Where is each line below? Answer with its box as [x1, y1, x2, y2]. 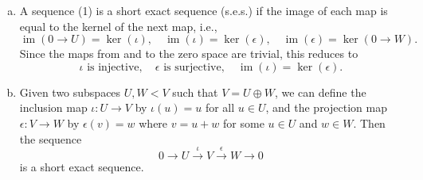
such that [172, 83, 218, 100]
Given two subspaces [19, 83, 121, 100]
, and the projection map [265, 99, 387, 116]
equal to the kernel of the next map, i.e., [19, 17, 217, 34]
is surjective [163, 61, 221, 73]
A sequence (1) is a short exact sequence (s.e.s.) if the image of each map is [19, 2, 388, 18]
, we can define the [274, 83, 366, 100]
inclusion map [19, 99, 88, 116]
